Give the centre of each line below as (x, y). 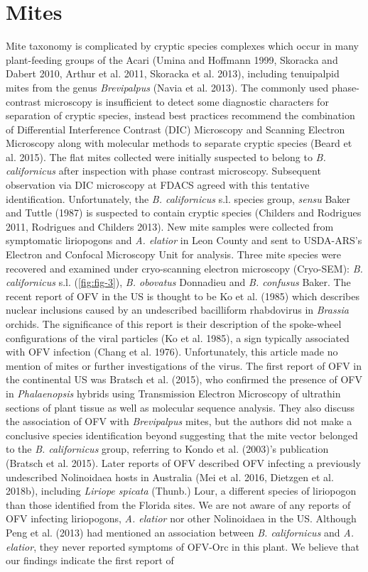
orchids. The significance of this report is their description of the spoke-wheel (174, 324)
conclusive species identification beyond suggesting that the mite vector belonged (182, 435)
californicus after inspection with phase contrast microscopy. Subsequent (163, 171)
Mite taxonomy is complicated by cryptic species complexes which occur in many (182, 46)
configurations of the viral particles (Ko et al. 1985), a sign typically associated (178, 337)
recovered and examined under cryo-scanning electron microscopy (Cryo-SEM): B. (184, 268)
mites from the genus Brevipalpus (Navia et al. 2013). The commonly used (167, 87)
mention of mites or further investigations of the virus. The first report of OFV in (184, 365)
